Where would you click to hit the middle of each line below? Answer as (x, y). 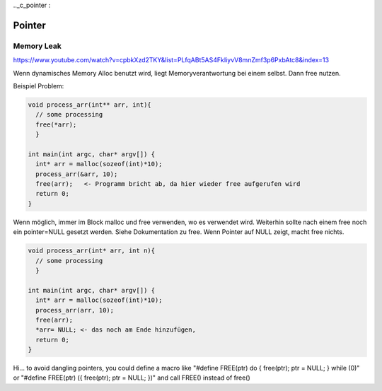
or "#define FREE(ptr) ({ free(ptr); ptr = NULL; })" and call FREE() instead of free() (132, 378)
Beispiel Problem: (39, 86)
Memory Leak (37, 46)
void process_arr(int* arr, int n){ (92, 251)
